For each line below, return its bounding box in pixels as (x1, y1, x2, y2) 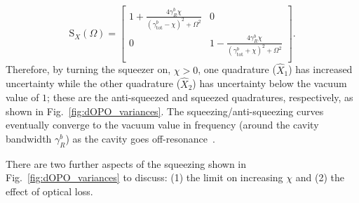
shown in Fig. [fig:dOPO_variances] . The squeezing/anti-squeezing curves (6, 103, 324, 118)
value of (6, 90, 39, 105)
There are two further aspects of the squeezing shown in (6, 156, 247, 171)
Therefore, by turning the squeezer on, (6, 62, 171, 77)
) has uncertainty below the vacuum (192, 76, 347, 91)
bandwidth (6, 131, 52, 145)
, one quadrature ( (198, 62, 276, 77)
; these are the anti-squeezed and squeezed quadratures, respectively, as (47, 90, 353, 105)
